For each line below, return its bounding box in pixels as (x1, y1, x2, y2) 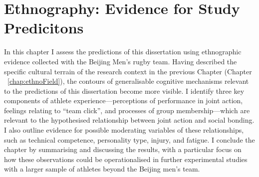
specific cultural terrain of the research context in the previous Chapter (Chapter (4, 66, 252, 76)
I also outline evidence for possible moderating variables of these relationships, (4, 125, 244, 135)
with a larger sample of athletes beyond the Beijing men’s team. (4, 164, 200, 174)
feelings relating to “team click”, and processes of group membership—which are (4, 105, 250, 115)
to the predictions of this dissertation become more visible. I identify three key (4, 85, 245, 96)
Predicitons (4, 17, 84, 38)
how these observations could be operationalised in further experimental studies (4, 154, 248, 164)
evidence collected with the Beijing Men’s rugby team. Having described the (4, 56, 237, 66)
